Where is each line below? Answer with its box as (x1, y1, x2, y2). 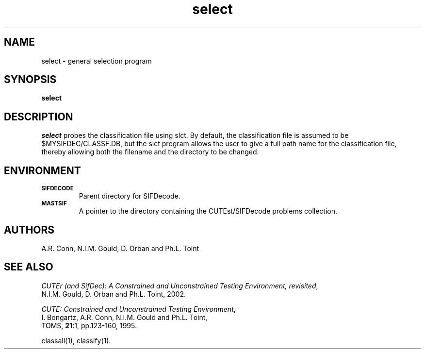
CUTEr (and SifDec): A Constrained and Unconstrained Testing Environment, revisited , (41, 281, 318, 290)
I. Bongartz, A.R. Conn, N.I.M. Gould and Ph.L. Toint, (41, 313, 208, 321)
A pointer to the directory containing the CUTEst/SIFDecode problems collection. (79, 207, 338, 216)
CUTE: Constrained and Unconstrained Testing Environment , (41, 304, 236, 313)
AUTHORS (4, 223, 55, 236)
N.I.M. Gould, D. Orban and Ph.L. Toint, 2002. (41, 289, 186, 298)
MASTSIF (41, 200, 67, 207)
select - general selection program (41, 56, 152, 65)
